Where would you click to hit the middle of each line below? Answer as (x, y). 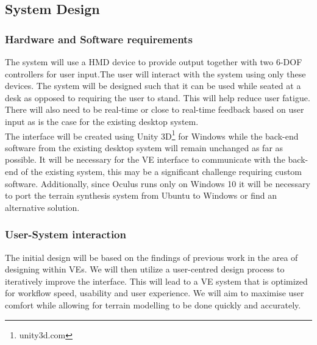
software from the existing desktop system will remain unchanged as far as (144, 147)
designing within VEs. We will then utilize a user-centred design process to (145, 269)
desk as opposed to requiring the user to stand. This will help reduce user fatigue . (158, 97)
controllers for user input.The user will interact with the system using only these (155, 73)
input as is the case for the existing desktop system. (102, 121)
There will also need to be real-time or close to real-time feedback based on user (155, 109)
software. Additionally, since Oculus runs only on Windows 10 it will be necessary (158, 183)
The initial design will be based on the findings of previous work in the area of (151, 257)
